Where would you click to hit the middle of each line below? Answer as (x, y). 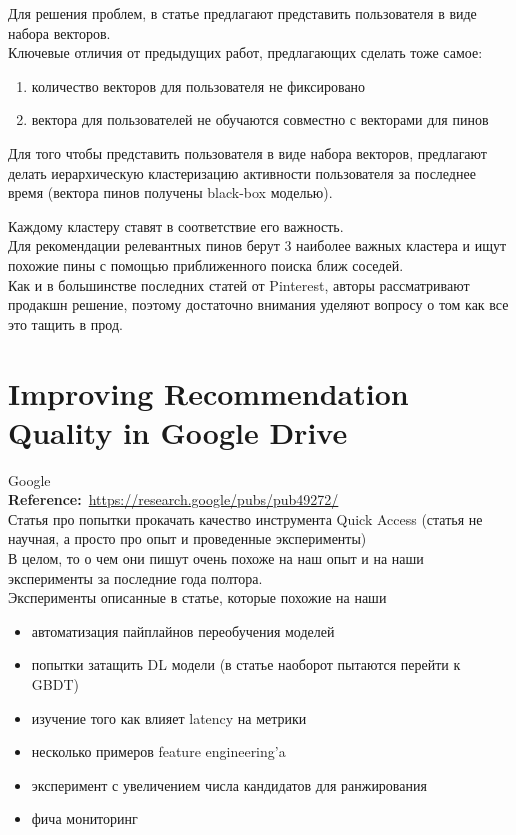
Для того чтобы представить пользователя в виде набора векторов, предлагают (247, 152)
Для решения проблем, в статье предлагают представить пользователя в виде (242, 13)
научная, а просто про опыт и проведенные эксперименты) (187, 538)
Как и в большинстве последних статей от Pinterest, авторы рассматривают (239, 284)
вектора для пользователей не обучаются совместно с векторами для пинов (260, 119)
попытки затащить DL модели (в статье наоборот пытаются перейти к (246, 664)
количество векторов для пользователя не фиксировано (198, 85)
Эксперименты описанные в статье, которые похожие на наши (197, 597)
